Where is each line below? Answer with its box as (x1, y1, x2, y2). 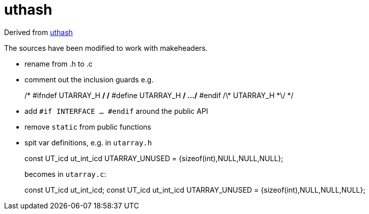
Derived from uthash (4, 27, 73, 37)
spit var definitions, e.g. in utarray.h (24, 138, 152, 147)
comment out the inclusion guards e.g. (24, 75, 154, 84)
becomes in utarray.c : (24, 169, 107, 178)
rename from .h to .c (24, 59, 93, 68)
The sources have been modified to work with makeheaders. (4, 43, 208, 52)
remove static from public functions (24, 122, 151, 131)
